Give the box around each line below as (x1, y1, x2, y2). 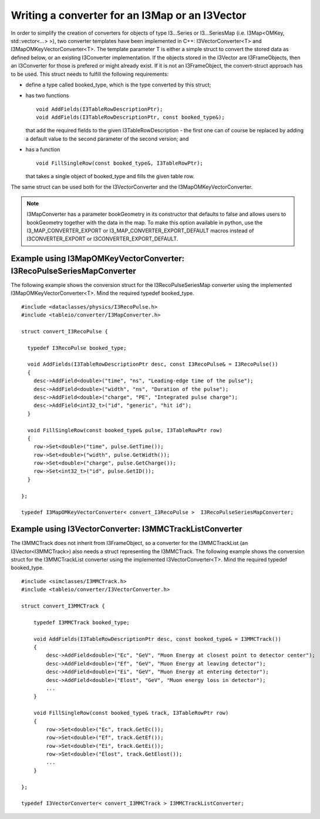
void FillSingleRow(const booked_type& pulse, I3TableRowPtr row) (27, 427, 223, 433)
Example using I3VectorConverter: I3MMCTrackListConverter (11, 524, 242, 534)
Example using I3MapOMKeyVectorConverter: (11, 253, 185, 264)
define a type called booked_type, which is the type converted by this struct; (25, 81, 211, 88)
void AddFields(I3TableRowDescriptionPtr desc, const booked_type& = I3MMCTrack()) (33, 636, 282, 642)
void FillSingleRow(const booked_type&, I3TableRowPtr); (36, 159, 204, 166)
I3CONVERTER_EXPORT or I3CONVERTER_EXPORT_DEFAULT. (26, 235, 178, 242)
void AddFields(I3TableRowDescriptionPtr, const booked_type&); (36, 114, 225, 121)
